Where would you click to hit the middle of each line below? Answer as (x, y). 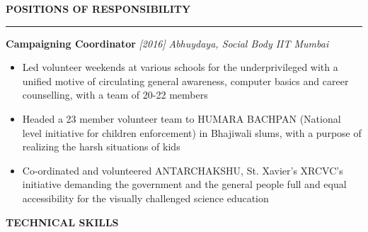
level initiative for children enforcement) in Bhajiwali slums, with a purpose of (192, 132)
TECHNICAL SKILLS (62, 222)
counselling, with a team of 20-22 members (115, 95)
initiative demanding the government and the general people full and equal (184, 184)
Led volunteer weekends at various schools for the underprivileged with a (180, 67)
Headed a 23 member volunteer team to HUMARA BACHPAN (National (182, 118)
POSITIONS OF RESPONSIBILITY (98, 9)
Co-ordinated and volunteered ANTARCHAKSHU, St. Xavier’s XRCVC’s (183, 170)
